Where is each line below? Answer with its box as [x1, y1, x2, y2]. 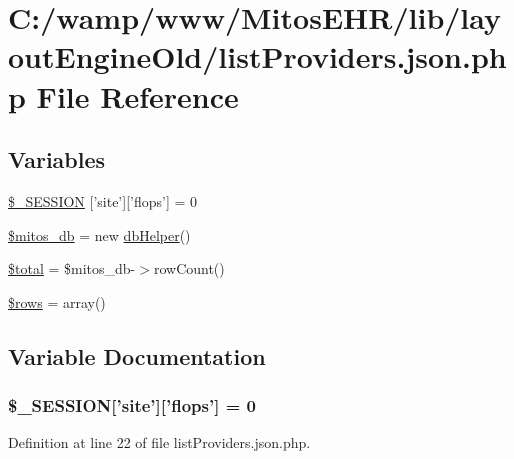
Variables [8, 144, 106, 175]
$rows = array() [8, 291, 106, 312]
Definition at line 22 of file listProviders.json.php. [8, 432, 311, 453]
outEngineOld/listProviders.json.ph [8, 36, 507, 77]
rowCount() [153, 258, 225, 279]
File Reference [36, 75, 239, 116]
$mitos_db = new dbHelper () [8, 224, 191, 245]
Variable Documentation [8, 340, 266, 371]
